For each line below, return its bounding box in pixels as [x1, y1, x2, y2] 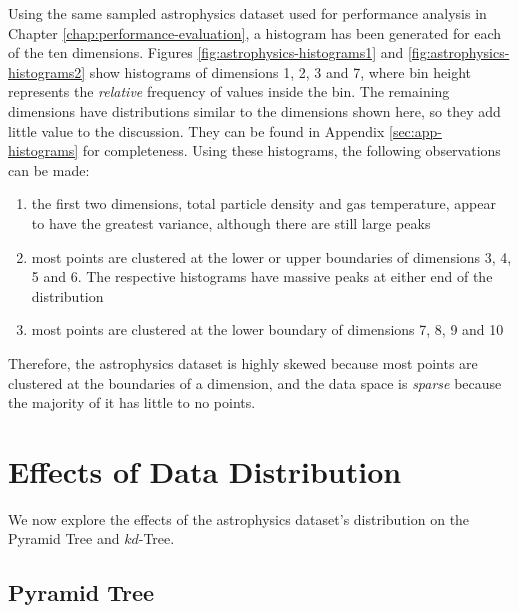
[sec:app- [388, 120, 442, 141]
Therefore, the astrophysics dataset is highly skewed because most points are [8, 352, 478, 373]
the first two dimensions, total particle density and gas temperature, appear [31, 193, 496, 214]
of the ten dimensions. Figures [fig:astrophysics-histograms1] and [8, 42, 404, 63]
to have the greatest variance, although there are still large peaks [31, 212, 431, 233]
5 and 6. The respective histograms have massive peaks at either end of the [31, 266, 493, 287]
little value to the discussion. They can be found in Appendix [8, 120, 385, 141]
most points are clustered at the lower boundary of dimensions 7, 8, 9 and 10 [31, 319, 504, 340]
